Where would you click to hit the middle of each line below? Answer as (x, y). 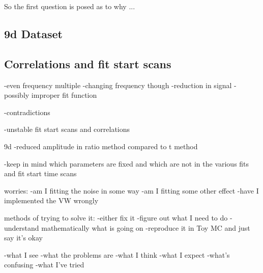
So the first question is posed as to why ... (70, 6)
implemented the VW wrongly (51, 200)
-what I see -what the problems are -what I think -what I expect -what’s (117, 254)
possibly (17, 95)
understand (22, 227)
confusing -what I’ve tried (44, 265)
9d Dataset (33, 33)
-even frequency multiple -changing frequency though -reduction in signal (118, 85)
